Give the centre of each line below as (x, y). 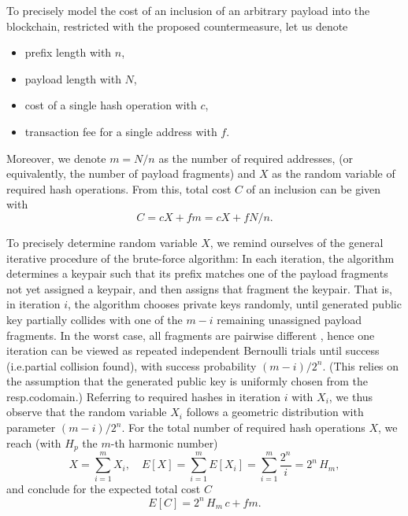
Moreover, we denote (56, 158)
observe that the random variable (87, 412)
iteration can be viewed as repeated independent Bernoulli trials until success (193, 350)
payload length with (73, 78)
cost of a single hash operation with (111, 105)
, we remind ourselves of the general (297, 242)
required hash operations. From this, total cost (119, 188)
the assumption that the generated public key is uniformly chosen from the (187, 381)
